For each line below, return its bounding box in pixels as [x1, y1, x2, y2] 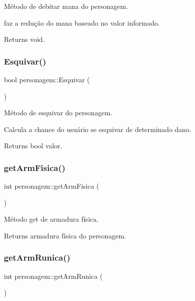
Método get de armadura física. [4, 214, 98, 224]
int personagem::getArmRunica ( [4, 270, 103, 281]
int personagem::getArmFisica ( [4, 181, 99, 191]
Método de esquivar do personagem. [4, 107, 112, 118]
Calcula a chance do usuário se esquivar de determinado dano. [4, 124, 192, 134]
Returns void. [4, 34, 45, 44]
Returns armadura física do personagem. [4, 230, 126, 240]
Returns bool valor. [4, 140, 63, 151]
